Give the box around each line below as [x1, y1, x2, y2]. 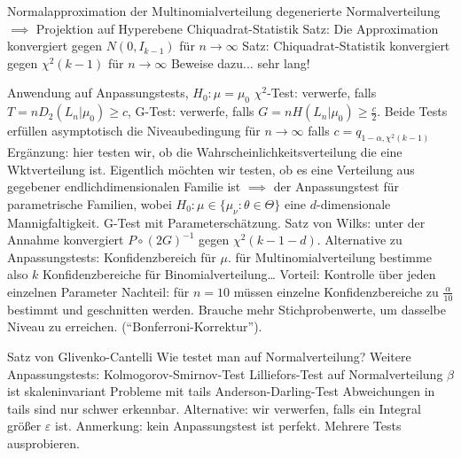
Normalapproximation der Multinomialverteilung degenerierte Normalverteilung [7, 2, 441, 19]
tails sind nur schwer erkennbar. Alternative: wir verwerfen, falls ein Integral [7, 399, 421, 417]
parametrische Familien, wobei [7, 194, 172, 213]
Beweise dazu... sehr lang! [170, 53, 310, 72]
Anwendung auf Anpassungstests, [7, 83, 189, 102]
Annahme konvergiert [7, 230, 124, 249]
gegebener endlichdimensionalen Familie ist [7, 177, 241, 196]
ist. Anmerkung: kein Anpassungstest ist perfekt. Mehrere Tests [55, 416, 402, 435]
